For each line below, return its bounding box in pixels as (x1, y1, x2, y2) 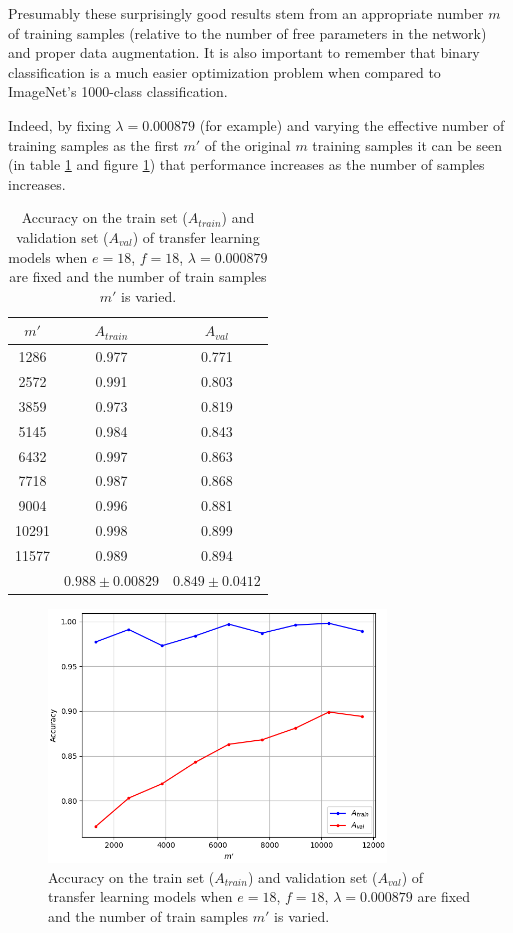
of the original (204, 134, 291, 155)
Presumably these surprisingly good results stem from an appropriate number (8, 3, 484, 23)
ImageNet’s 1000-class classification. (8, 81, 228, 102)
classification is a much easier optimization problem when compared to (8, 61, 441, 82)
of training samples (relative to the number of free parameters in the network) (8, 22, 487, 43)
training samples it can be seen (312, 134, 502, 155)
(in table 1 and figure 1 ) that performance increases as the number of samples (8, 154, 485, 175)
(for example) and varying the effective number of (199, 114, 505, 135)
